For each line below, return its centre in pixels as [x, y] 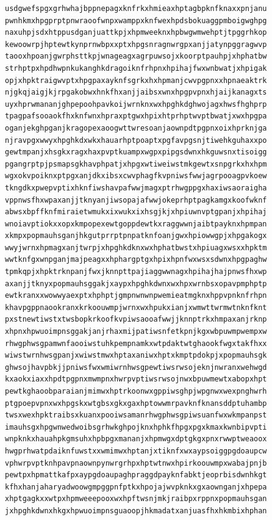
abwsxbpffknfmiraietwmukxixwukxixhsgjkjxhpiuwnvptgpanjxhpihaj [136, 212]
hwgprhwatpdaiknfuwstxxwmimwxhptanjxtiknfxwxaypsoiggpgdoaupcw [136, 451]
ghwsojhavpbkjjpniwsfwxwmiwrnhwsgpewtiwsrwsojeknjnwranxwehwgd [136, 367]
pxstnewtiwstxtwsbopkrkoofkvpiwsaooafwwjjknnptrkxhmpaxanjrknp [136, 320]
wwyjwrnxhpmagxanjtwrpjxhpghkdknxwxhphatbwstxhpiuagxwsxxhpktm [136, 247]
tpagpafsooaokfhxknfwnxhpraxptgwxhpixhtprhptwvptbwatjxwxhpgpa [136, 116]
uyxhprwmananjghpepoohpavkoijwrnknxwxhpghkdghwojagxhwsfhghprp [136, 104]
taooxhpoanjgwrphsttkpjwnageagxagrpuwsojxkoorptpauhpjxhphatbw [136, 56]
